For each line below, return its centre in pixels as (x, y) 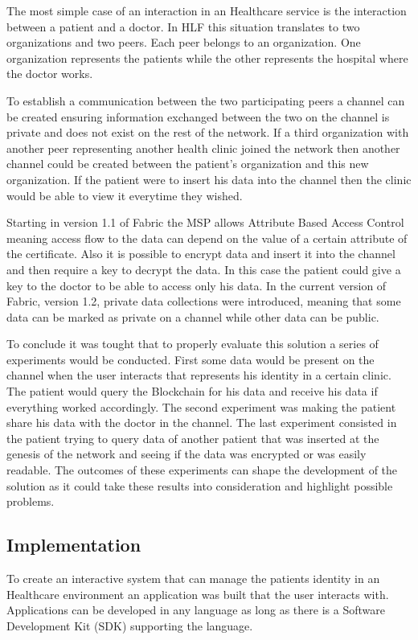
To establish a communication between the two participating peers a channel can (206, 100)
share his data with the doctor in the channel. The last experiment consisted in (202, 423)
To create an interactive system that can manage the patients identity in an (193, 578)
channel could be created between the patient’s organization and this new (188, 164)
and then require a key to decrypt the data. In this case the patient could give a (204, 269)
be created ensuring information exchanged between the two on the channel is (198, 116)
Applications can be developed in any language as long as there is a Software (196, 610)
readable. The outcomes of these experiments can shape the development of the (202, 470)
